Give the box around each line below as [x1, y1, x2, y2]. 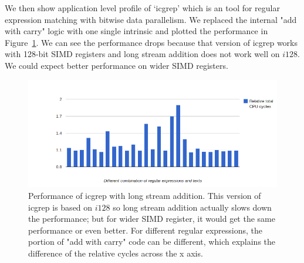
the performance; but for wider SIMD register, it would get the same [28, 212, 275, 225]
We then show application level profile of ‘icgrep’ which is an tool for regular [5, 2, 280, 14]
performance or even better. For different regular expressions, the [28, 224, 262, 236]
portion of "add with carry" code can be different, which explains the [28, 235, 276, 248]
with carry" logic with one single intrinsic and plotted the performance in [5, 25, 268, 37]
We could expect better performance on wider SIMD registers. [5, 59, 228, 71]
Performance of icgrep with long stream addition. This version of [28, 189, 261, 202]
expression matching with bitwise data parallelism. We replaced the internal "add [5, 13, 297, 25]
